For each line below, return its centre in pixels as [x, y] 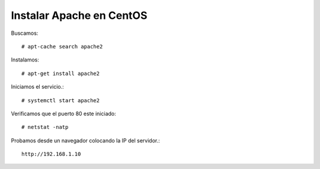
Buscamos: [25, 33]
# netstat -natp [45, 127]
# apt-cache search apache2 [62, 46]
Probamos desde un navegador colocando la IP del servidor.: [85, 140]
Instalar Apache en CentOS [79, 15]
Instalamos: [25, 60]
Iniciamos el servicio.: [38, 87]
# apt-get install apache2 [61, 73]
